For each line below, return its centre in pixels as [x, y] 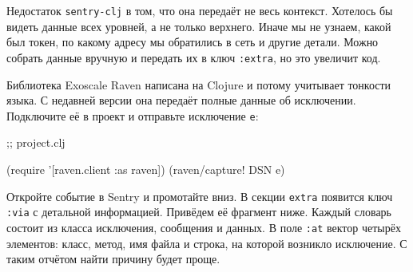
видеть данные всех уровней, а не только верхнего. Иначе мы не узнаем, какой [199, 26]
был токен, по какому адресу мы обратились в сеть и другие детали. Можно [193, 42]
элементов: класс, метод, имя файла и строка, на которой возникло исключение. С [207, 243]
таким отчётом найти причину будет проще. [113, 259]
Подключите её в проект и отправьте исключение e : [133, 115]
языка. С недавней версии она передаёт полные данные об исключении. [181, 100]
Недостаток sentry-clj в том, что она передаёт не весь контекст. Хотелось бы [200, 10]
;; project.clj [36, 142]
